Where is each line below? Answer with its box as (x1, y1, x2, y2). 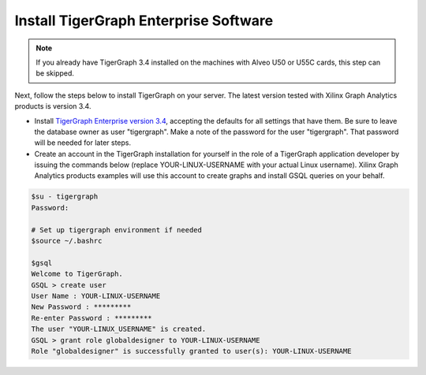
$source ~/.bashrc (31, 236, 103, 245)
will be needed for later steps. (34, 138, 132, 147)
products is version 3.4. (14, 102, 92, 111)
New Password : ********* (31, 303, 132, 311)
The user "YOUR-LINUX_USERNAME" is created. (31, 325, 207, 334)
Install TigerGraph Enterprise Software (14, 12, 274, 29)
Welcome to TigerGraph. (31, 269, 124, 279)
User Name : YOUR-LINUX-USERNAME (31, 291, 161, 300)
